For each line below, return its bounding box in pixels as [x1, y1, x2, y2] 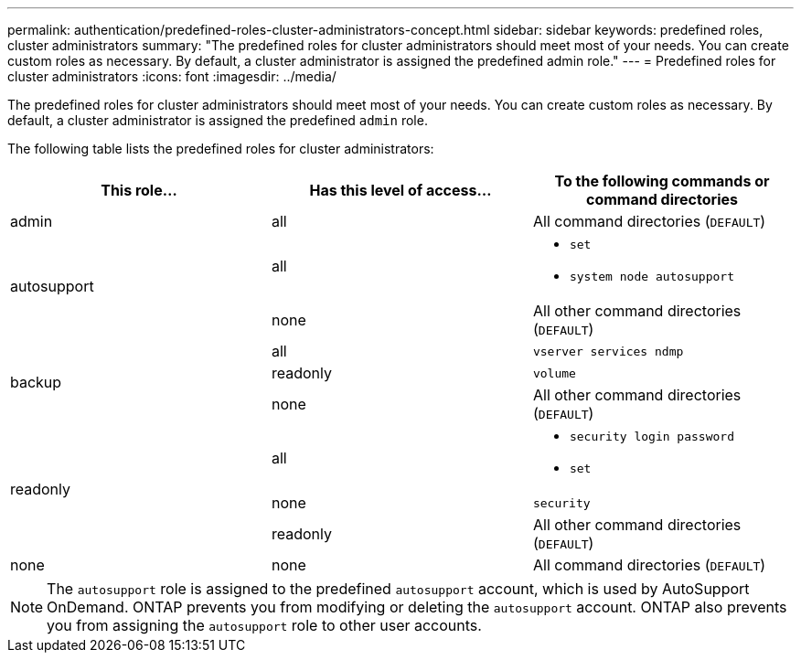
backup [10, 373, 62, 391]
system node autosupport [569, 270, 734, 283]
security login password [569, 430, 734, 443]
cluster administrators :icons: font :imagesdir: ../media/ [7, 69, 336, 84]
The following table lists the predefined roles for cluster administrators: [7, 141, 434, 156]
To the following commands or [554, 172, 770, 190]
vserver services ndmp [532, 344, 684, 358]
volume [532, 366, 576, 380]
